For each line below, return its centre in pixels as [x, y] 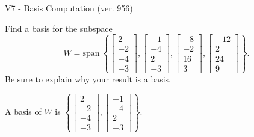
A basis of [23, 111]
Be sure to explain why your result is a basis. [88, 78]
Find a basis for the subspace [59, 28]
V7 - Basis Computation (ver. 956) [69, 8]
